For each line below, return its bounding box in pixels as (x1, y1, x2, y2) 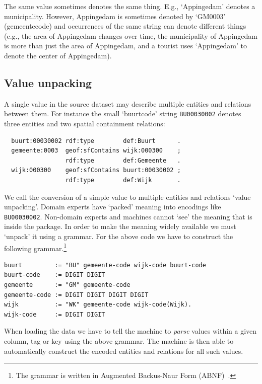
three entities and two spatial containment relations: (4, 118, 165, 129)
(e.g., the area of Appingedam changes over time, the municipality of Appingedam (4, 30, 257, 41)
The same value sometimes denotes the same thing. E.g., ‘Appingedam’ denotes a (4, 1, 255, 11)
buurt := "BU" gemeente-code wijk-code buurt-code (4, 261, 206, 269)
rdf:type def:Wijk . (65, 176, 181, 184)
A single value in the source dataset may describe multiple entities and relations (4, 98, 251, 109)
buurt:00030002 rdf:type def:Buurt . (11, 137, 181, 144)
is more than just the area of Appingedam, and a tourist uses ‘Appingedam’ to (4, 40, 247, 51)
